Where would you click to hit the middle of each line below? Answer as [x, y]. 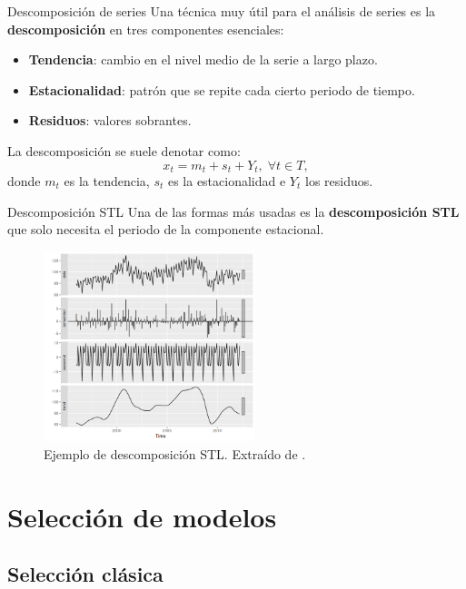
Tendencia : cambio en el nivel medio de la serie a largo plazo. [203, 59]
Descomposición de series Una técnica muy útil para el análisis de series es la [222, 11]
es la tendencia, [107, 181]
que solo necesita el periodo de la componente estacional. [166, 229]
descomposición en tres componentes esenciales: [146, 29]
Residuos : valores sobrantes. [110, 120]
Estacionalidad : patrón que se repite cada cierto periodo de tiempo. [222, 89]
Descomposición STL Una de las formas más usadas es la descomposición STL [233, 211]
